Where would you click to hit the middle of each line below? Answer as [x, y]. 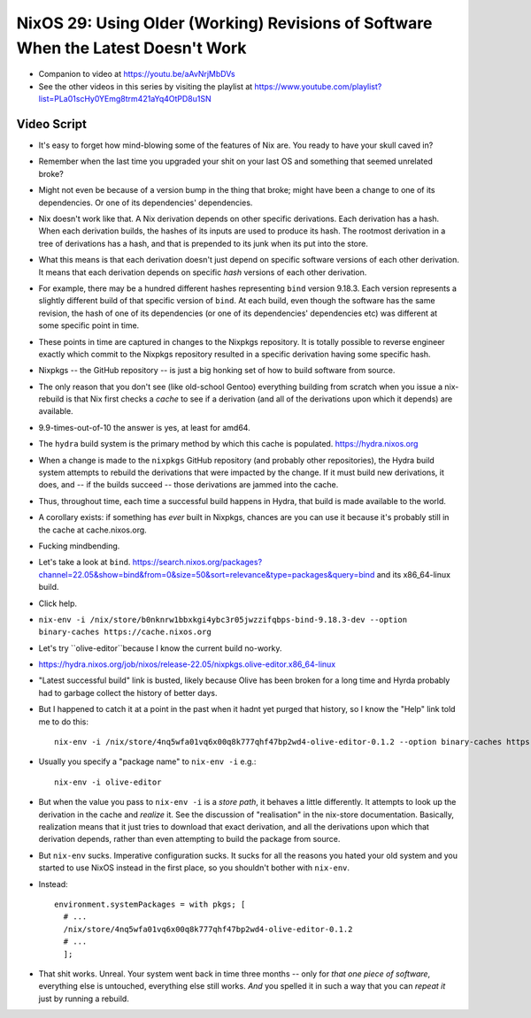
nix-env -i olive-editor [108, 782]
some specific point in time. [89, 325]
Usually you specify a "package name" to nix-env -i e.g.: [147, 762]
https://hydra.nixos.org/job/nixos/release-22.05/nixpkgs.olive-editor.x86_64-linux [187, 664]
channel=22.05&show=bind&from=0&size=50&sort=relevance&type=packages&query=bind [207, 574]
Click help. [58, 603]
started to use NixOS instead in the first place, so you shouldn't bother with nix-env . [194, 868]
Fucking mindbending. [79, 546]
